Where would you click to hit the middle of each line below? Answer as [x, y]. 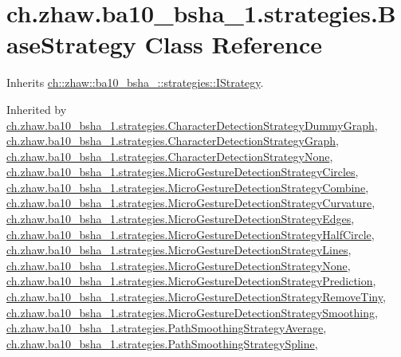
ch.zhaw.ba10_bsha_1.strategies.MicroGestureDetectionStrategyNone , [179, 265]
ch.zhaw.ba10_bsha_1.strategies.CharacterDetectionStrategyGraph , [173, 141]
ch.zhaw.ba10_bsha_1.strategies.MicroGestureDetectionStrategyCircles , [183, 172]
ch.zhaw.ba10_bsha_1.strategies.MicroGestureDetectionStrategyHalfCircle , [191, 234]
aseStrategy [71, 44]
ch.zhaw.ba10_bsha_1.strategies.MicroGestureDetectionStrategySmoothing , [192, 312]
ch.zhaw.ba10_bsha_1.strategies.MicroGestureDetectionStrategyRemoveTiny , [196, 297]
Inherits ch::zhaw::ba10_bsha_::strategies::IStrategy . [135, 82]
